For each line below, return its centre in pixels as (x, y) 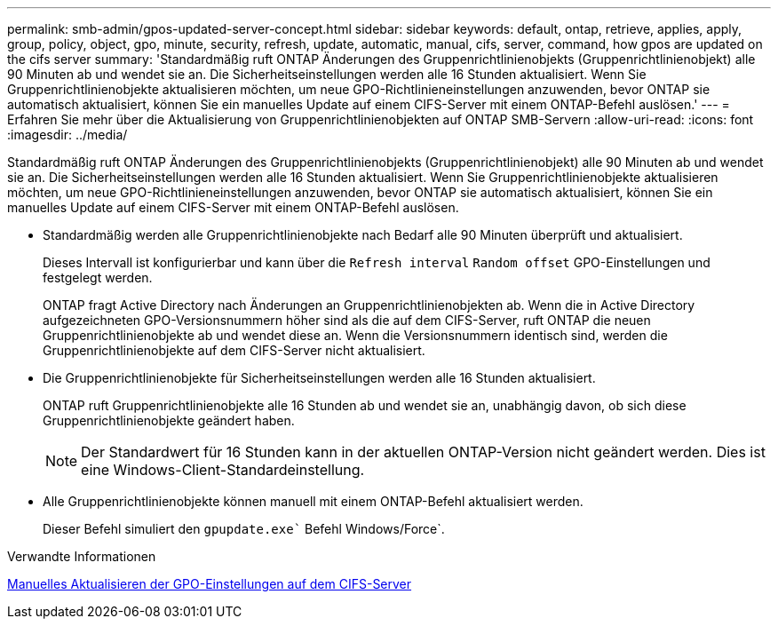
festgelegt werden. (98, 277)
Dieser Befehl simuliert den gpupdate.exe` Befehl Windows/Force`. (244, 529)
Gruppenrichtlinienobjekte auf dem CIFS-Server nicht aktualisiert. (234, 350)
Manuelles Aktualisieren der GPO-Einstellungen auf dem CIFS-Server (210, 584)
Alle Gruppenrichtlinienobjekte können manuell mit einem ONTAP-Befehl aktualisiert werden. (313, 501)
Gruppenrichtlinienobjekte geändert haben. (169, 420)
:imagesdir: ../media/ (67, 135)
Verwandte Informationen (82, 556)
